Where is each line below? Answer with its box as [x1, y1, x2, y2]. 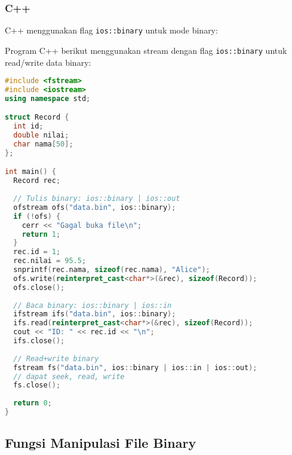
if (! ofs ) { [13, 212, 61, 221]
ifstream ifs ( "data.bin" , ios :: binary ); [13, 310, 176, 319]
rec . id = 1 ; [13, 248, 61, 256]
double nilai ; [13, 131, 69, 140]
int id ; [13, 122, 44, 131]
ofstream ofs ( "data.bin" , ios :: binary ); [13, 203, 176, 212]
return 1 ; [21, 230, 61, 239]
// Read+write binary [13, 354, 99, 363]
